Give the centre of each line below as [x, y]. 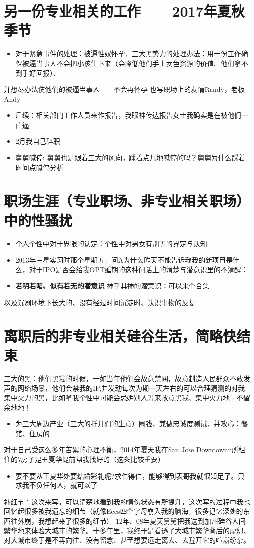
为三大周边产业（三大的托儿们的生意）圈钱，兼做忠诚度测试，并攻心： [128, 424]
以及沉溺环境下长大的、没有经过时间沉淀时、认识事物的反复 [100, 302]
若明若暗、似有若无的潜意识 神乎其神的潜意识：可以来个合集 [112, 286]
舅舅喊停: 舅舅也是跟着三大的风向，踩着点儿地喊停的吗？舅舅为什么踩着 [130, 158]
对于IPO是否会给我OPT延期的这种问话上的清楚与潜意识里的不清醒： [138, 269]
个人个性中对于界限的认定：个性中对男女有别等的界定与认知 [111, 243]
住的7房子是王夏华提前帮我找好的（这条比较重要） [84, 459]
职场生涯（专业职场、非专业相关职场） [127, 201]
